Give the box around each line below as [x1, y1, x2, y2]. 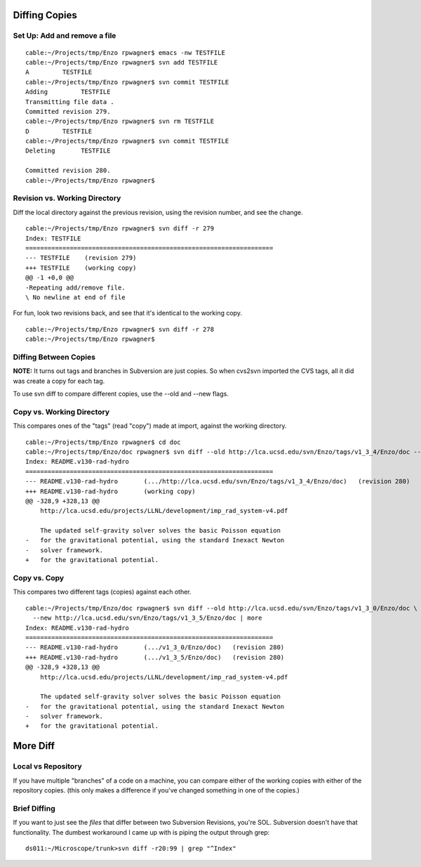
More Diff [13, 740, 55, 752]
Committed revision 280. [25, 167, 111, 175]
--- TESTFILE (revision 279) [25, 254, 137, 262]
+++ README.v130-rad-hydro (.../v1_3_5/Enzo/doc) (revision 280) [25, 653, 285, 661]
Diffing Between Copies [13, 352, 96, 362]
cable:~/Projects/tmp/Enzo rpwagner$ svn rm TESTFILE [25, 117, 214, 126]
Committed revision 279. [25, 107, 111, 115]
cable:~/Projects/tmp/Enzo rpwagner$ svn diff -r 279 [25, 225, 214, 233]
